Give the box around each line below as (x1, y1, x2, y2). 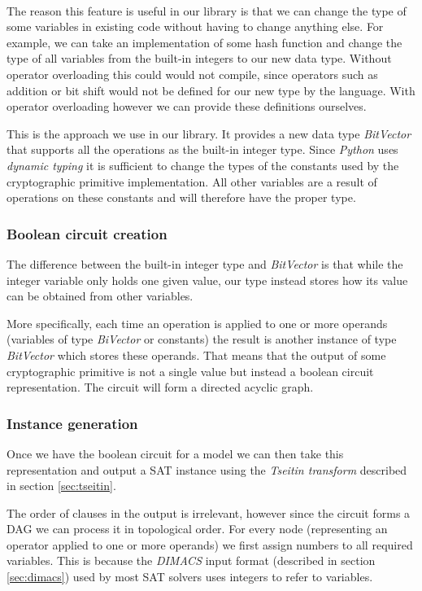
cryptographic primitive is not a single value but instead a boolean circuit (7, 362, 374, 379)
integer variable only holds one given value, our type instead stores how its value (7, 271, 408, 288)
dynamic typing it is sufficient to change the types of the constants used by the (7, 156, 399, 173)
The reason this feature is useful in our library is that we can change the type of (7, 2, 407, 19)
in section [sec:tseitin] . (7, 477, 116, 494)
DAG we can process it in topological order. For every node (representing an (7, 520, 388, 537)
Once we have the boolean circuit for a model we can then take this (7, 444, 344, 462)
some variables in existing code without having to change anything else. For (7, 18, 384, 35)
